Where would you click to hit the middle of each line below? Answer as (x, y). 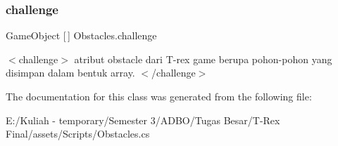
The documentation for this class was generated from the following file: (159, 96)
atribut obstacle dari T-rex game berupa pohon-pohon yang (203, 59)
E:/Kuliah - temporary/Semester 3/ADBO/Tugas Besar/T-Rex (143, 120)
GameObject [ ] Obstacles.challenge (81, 35)
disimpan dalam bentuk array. (70, 73)
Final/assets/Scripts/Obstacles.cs (78, 134)
